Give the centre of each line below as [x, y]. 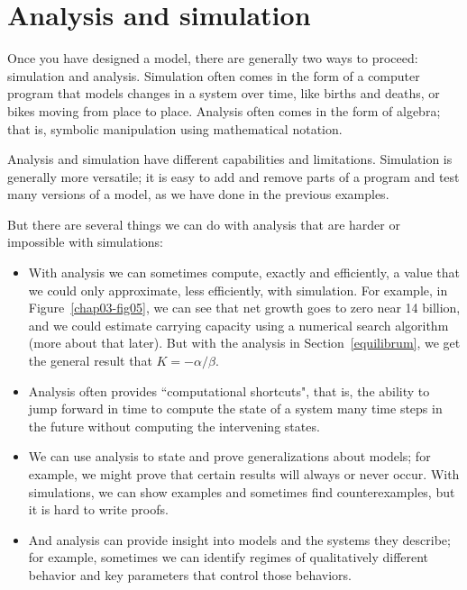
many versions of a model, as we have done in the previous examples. [198, 194]
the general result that [90, 361]
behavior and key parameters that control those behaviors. [190, 574]
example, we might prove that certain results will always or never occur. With [244, 474]
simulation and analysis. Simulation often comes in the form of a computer [214, 75]
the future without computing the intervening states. [174, 426]
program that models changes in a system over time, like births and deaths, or [224, 93]
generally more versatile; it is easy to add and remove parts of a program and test [233, 176]
